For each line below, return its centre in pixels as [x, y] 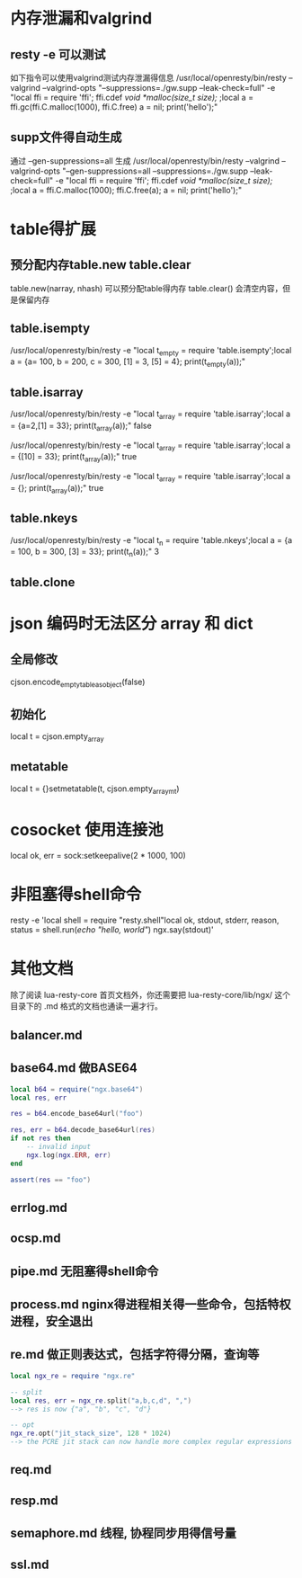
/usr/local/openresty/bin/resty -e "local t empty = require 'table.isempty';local [151, 351]
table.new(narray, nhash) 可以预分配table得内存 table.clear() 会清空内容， [147, 288]
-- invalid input [59, 1147]
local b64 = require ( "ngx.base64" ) [77, 1089]
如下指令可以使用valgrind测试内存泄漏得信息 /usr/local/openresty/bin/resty [148, 78]
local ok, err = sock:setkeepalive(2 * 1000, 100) [98, 855]
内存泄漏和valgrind [81, 18]
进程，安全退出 [52, 1321]
